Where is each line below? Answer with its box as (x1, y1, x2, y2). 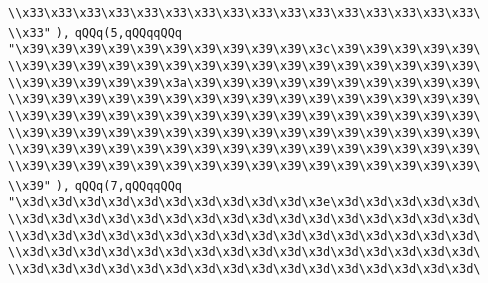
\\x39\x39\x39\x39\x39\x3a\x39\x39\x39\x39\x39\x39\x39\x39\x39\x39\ (8, 75, 481, 90)
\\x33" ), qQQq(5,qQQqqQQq (8, 25, 183, 40)
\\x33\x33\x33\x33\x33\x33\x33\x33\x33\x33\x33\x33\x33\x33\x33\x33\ (8, 6, 481, 20)
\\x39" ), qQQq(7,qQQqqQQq (8, 178, 183, 193)
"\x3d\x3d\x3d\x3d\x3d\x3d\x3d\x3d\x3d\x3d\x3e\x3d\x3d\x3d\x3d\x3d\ (8, 195, 481, 210)
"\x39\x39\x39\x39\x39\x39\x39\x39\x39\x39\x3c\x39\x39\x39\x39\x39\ (8, 42, 481, 57)
